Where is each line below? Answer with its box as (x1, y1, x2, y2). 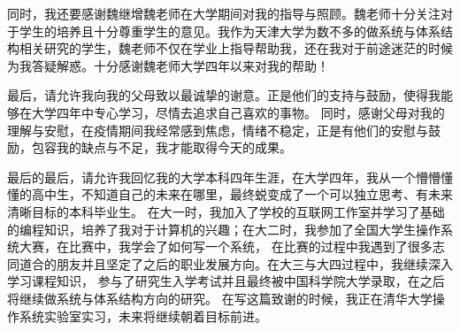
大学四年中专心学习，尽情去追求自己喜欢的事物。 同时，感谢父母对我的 (31, 103, 445, 121)
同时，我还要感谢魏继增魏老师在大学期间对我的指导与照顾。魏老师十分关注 (7, 4, 441, 22)
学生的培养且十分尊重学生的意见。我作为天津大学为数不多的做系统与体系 (19, 21, 441, 40)
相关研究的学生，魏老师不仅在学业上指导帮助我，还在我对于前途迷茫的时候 (19, 39, 453, 58)
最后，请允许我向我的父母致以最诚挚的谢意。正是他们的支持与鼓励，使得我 (7, 86, 441, 104)
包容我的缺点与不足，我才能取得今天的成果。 (31, 138, 292, 157)
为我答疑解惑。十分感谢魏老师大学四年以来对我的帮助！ (7, 56, 329, 74)
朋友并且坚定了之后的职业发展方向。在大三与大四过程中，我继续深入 (56, 254, 453, 273)
